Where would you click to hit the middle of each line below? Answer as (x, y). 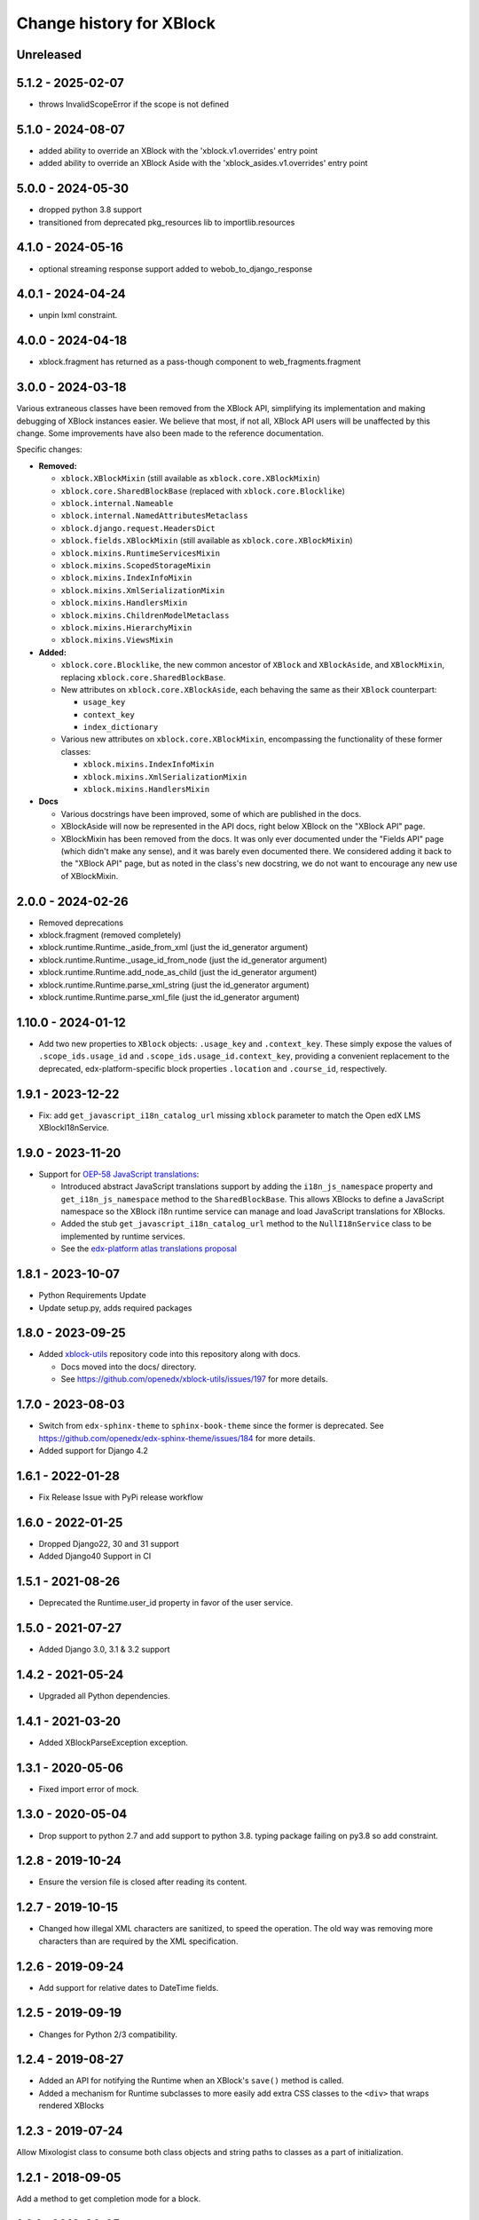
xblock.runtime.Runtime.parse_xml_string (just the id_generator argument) (174, 985)
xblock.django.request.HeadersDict (138, 528)
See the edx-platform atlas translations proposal (149, 1249)
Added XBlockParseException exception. (113, 1742)
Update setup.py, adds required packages (115, 1308)
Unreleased (49, 55)
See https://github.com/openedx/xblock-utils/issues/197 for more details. (194, 1379)
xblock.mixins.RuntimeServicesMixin (141, 553)
